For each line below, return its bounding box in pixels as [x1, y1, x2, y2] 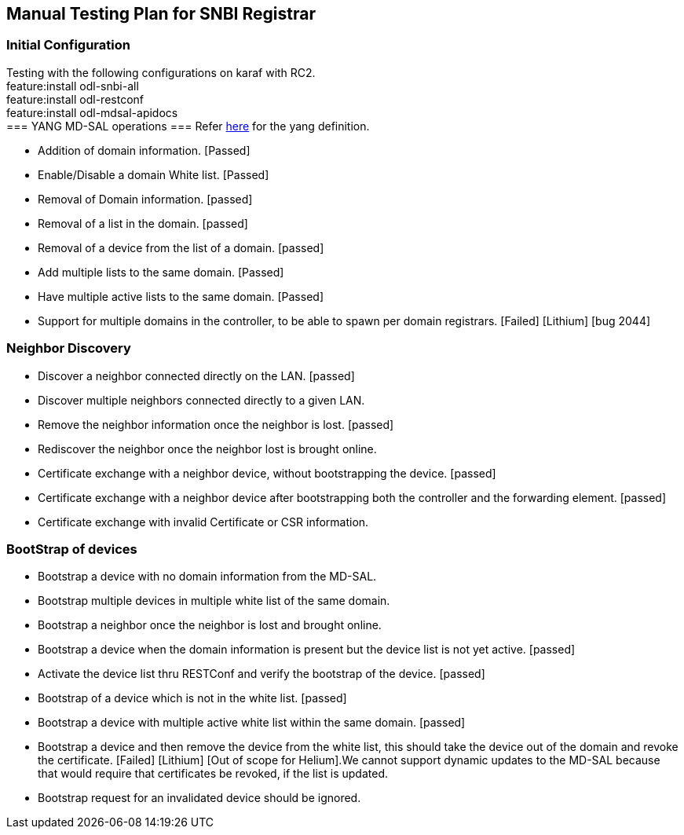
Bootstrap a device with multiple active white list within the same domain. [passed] [38, 716, 466, 730]
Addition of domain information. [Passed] [38, 143, 251, 157]
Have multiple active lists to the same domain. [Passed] [38, 289, 324, 303]
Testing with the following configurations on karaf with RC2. [6, 65, 316, 79]
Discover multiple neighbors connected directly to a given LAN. [38, 393, 365, 407]
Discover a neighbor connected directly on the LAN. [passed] [38, 368, 355, 383]
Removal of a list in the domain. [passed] [38, 216, 248, 230]
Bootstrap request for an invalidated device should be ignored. [38, 791, 361, 805]
